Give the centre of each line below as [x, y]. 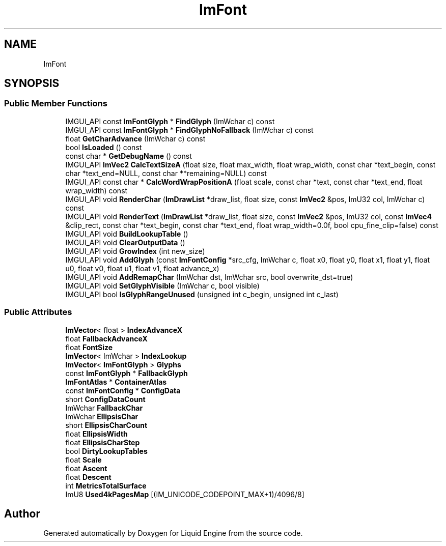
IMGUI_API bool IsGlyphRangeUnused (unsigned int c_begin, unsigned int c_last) [202, 294]
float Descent [88, 477]
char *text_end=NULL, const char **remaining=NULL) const [166, 173]
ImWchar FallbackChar [104, 408]
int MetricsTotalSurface [106, 485]
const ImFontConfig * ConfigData [123, 390]
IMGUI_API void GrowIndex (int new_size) [135, 251]
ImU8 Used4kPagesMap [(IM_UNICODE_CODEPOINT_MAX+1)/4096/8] [185, 494]
